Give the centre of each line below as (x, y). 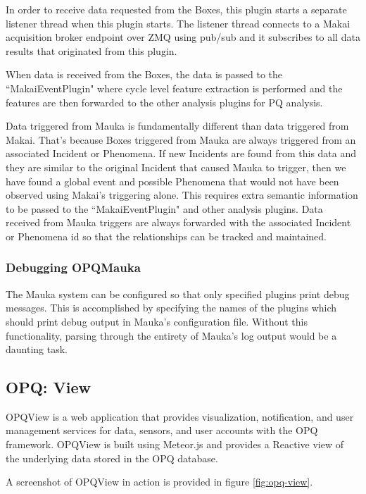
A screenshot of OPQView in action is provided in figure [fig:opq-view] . (159, 482)
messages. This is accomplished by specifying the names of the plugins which (171, 308)
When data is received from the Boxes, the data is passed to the (144, 74)
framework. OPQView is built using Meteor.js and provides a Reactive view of (175, 444)
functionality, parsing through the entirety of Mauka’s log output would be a (171, 335)
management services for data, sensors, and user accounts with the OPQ (162, 430)
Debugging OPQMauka (73, 267)
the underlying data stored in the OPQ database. (112, 458)
